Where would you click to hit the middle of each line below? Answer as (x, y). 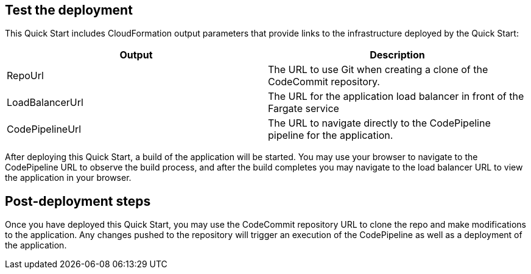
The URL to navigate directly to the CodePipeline (379, 123)
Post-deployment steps (78, 201)
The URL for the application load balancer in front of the (396, 97)
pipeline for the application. (331, 135)
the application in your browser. (68, 178)
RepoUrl (25, 76)
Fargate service (304, 109)
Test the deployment (69, 10)
